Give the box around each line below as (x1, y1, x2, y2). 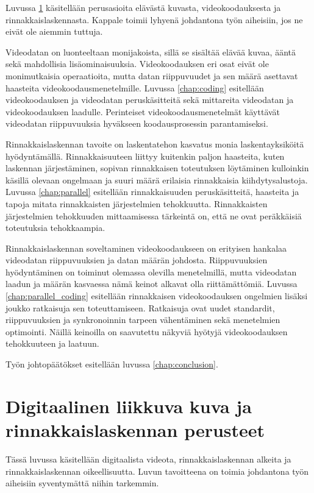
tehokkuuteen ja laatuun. (5, 337, 99, 350)
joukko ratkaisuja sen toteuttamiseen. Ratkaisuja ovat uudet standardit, (5, 301, 275, 314)
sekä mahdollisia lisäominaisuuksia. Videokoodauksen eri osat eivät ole (5, 57, 269, 70)
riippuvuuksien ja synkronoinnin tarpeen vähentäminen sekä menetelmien (5, 313, 280, 326)
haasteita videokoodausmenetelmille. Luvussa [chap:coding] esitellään (5, 81, 264, 94)
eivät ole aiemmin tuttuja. (5, 25, 103, 38)
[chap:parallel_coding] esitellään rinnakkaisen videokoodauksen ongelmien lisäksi (5, 289, 308, 302)
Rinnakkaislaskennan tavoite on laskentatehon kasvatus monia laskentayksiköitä (5, 137, 304, 150)
